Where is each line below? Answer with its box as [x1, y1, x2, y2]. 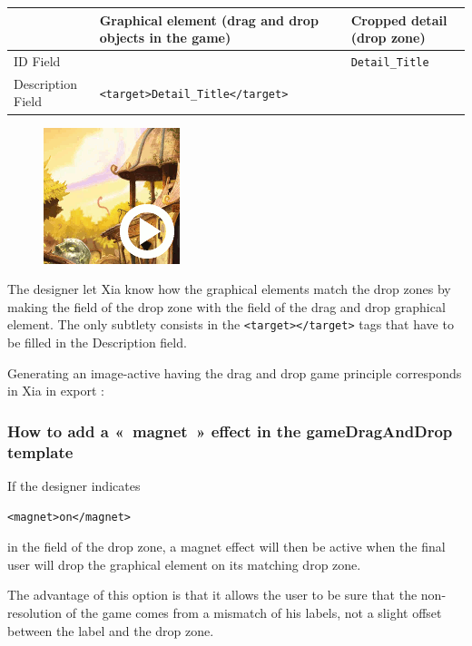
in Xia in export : [7, 381, 105, 400]
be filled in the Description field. [7, 332, 187, 351]
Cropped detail [350, 10, 447, 29]
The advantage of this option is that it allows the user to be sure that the [7, 585, 418, 604]
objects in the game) [99, 28, 231, 47]
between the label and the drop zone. [7, 621, 214, 640]
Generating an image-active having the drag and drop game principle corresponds [7, 363, 462, 382]
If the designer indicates [7, 475, 141, 494]
